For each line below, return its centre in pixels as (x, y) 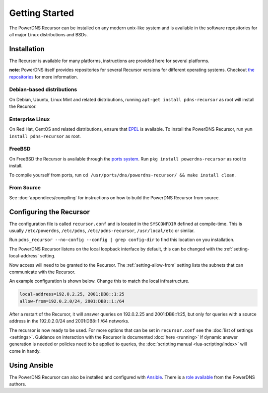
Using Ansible (31, 365)
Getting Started (42, 13)
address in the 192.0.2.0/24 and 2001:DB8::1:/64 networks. (69, 321)
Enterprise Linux (30, 119)
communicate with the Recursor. (42, 272)
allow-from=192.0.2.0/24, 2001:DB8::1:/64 (72, 301)
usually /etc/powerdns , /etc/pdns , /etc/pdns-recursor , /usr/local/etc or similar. (102, 231)
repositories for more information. (44, 77)
